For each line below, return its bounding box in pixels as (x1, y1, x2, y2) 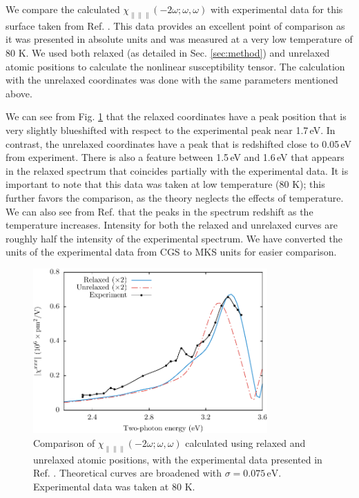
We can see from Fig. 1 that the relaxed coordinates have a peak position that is (6, 109, 347, 124)
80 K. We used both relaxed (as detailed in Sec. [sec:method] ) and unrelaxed (6, 45, 330, 59)
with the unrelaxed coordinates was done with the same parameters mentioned (6, 73, 338, 87)
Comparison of (33, 435, 95, 450)
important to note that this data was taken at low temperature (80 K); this (6, 177, 325, 191)
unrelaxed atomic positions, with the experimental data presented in (33, 452, 322, 466)
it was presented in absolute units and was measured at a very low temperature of (6, 32, 353, 46)
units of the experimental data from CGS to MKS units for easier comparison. (6, 245, 337, 259)
